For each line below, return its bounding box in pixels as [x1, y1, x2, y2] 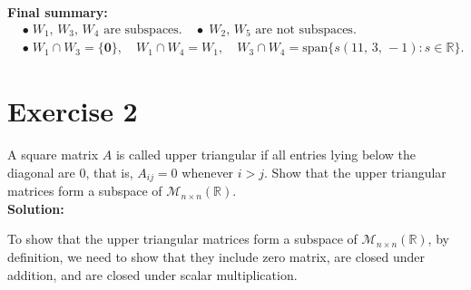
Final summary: [7, 3, 108, 21]
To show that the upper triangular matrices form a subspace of [7, 229, 358, 248]
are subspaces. [103, 23, 182, 36]
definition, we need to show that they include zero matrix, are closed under [7, 247, 425, 266]
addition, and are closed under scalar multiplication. [7, 265, 298, 284]
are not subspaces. [255, 23, 357, 36]
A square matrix [7, 145, 99, 164]
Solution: [7, 198, 64, 217]
